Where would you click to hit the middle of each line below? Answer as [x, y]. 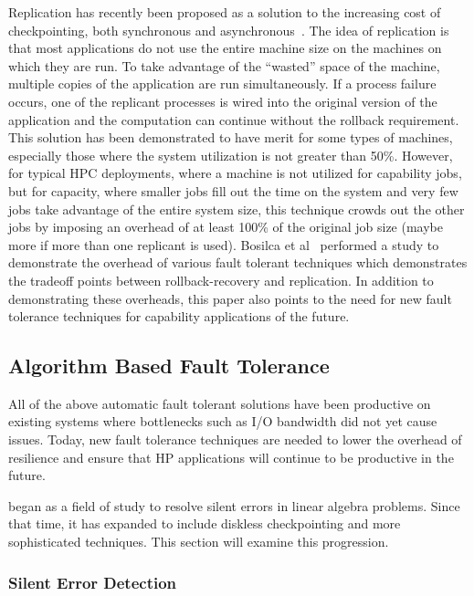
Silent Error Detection [93, 582]
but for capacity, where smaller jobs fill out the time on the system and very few [233, 190]
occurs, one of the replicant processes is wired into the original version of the [223, 101]
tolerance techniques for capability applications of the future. [179, 316]
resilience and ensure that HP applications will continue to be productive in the [231, 457]
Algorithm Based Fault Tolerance [169, 366]
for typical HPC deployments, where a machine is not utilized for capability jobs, [235, 173]
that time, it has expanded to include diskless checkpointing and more [205, 523]
